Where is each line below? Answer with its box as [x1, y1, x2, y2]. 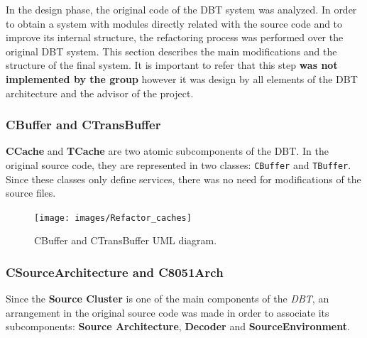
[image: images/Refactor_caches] [34, 212, 192, 223]
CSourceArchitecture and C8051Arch [6, 263, 224, 280]
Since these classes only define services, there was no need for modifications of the [6, 171, 361, 186]
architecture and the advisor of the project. [6, 85, 194, 100]
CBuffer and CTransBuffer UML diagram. [34, 233, 217, 248]
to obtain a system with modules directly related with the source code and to [6, 16, 343, 31]
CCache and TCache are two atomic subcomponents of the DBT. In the [6, 143, 329, 158]
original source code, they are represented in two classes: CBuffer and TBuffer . [6, 157, 351, 172]
